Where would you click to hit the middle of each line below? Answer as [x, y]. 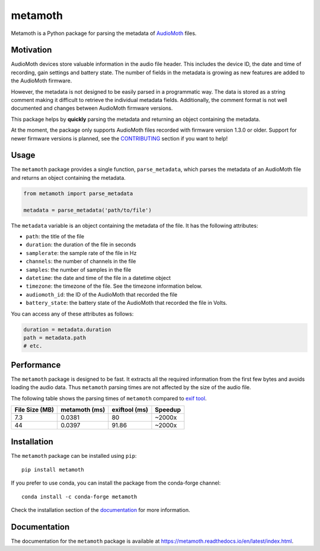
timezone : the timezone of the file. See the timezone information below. [114, 286]
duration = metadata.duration [67, 329]
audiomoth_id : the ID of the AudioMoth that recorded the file [102, 294]
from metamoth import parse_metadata [78, 193]
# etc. [33, 346]
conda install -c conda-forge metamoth [79, 496]
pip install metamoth [53, 469]
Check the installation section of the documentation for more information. [100, 510]
